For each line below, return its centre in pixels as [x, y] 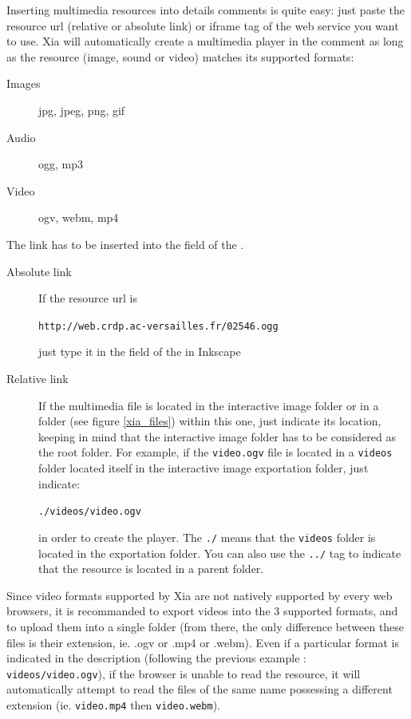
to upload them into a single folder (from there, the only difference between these [205, 626]
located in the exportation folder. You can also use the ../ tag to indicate [220, 553]
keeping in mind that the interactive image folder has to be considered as [217, 436]
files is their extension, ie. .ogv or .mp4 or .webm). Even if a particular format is [203, 642]
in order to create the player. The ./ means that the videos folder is [207, 537]
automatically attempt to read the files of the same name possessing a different [200, 689]
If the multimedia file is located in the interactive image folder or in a [209, 405]
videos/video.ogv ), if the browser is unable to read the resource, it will [184, 673]
